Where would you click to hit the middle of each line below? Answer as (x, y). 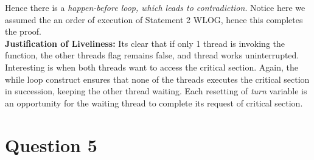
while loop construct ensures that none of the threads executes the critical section (157, 79)
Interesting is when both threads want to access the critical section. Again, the (152, 67)
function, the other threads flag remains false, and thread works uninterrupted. (152, 55)
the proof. (23, 31)
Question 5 (51, 144)
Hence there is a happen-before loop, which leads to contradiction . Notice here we (155, 7)
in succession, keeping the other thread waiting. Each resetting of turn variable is (156, 91)
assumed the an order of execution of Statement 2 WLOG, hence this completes (154, 19)
